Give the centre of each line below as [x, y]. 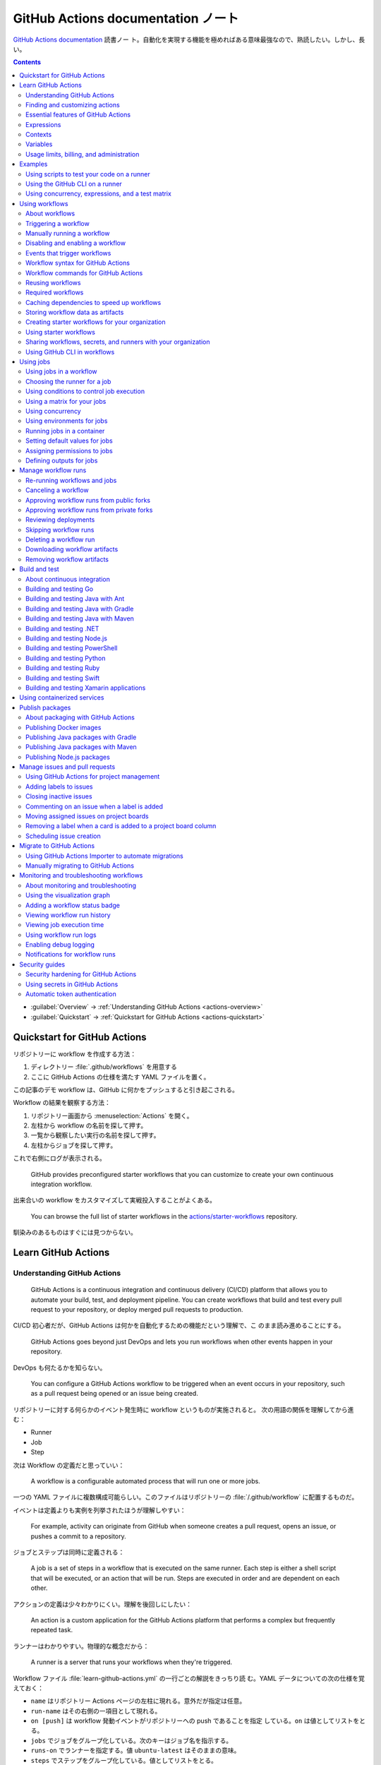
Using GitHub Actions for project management [93, 777]
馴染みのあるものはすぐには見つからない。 [75, 1233]
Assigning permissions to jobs [69, 450]
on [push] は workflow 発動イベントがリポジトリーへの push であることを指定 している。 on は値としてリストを [195, 1721]
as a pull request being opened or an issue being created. [115, 1394]
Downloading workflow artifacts [72, 549]
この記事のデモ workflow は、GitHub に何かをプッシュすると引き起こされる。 [126, 1089]
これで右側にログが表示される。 [59, 1159]
